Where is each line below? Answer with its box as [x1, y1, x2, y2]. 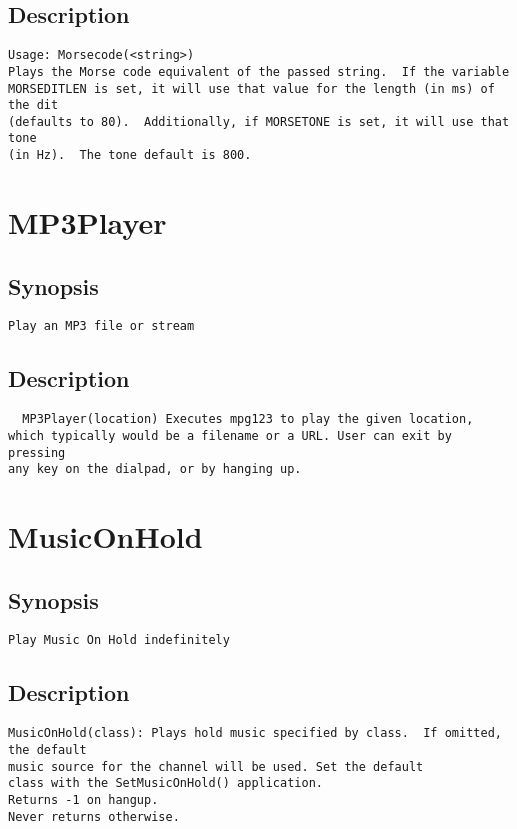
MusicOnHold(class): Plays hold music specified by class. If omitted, [8, 726, 502, 741]
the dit [8, 98, 59, 113]
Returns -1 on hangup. [8, 792, 159, 807]
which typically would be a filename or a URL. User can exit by [8, 428, 452, 443]
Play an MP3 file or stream [8, 319, 195, 334]
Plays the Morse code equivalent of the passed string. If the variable [8, 64, 510, 79]
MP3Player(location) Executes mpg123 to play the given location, [22, 412, 474, 427]
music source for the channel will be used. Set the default [8, 759, 424, 774]
